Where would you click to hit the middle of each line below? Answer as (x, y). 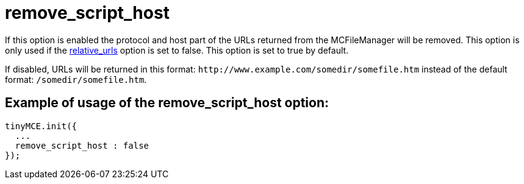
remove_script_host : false (82, 145)
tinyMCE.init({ (41, 126)
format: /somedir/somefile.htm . (76, 79)
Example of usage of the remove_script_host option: (167, 103)
